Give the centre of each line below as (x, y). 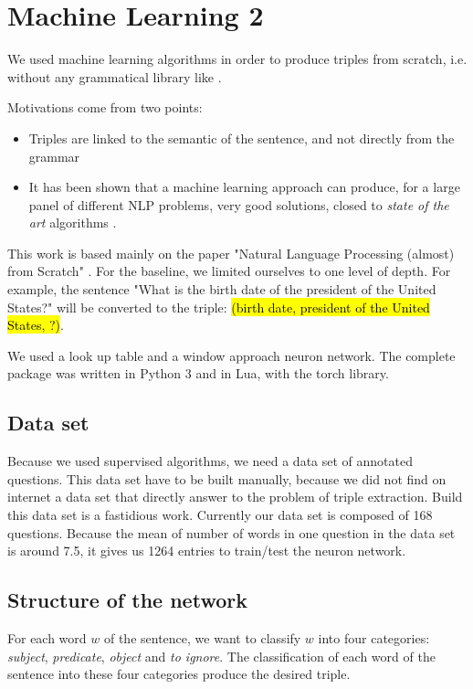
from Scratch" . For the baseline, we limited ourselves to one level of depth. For (229, 271)
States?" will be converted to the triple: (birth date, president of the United (219, 307)
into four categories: (374, 638)
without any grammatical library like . (115, 76)
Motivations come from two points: (105, 107)
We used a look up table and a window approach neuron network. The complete (231, 355)
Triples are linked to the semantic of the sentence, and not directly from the (242, 138)
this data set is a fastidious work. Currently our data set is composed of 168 (220, 515)
